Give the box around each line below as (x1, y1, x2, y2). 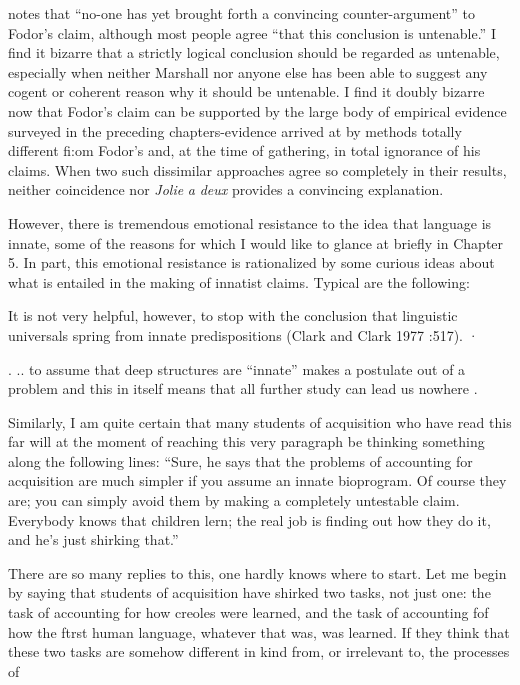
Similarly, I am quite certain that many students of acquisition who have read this (8, 411, 512, 432)
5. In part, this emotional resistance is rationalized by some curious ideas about (8, 252, 495, 273)
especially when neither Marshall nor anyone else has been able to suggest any (8, 61, 488, 82)
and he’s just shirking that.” (8, 529, 179, 550)
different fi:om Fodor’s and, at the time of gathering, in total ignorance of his (8, 140, 481, 161)
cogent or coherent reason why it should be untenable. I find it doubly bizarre (8, 81, 485, 102)
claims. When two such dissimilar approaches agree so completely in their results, (8, 159, 507, 180)
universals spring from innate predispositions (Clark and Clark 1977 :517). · (8, 324, 479, 345)
